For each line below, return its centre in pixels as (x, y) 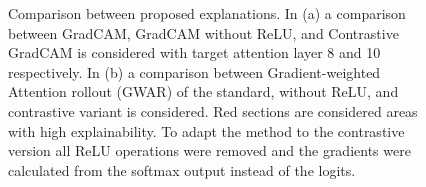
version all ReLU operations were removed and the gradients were (209, 150)
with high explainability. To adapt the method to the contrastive (206, 130)
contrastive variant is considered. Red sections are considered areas (213, 110)
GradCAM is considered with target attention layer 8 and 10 (194, 52)
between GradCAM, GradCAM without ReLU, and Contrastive (203, 32)
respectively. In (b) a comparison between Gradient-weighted (194, 71)
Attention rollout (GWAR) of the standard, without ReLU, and (203, 91)
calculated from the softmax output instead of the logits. (182, 169)
